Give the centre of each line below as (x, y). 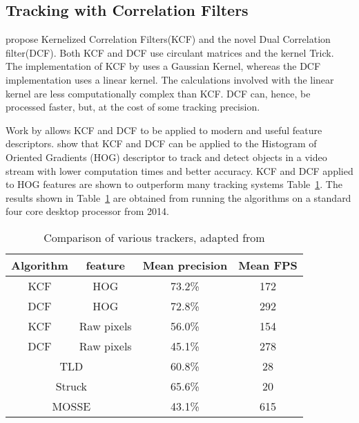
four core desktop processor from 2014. (87, 211)
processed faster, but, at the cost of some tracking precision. (133, 107)
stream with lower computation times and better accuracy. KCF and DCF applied (179, 170)
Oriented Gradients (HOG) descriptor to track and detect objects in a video (166, 157)
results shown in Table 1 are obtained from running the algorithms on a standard (178, 197)
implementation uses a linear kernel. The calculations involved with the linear (170, 79)
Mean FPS (268, 265)
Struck (71, 386)
